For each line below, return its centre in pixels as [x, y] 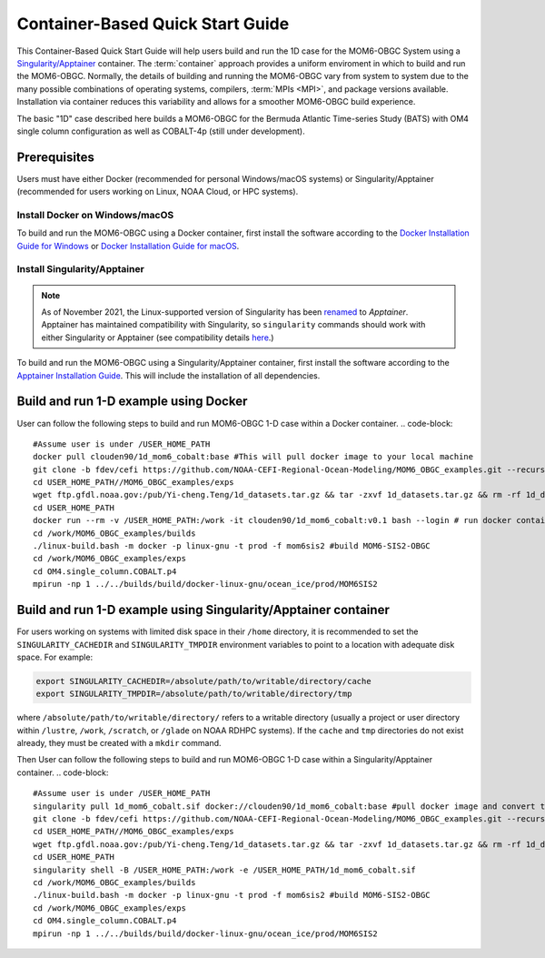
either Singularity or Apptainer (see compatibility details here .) [158, 338]
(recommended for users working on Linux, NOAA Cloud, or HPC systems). [158, 192]
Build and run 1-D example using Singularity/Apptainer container [203, 610]
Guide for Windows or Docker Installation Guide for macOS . [128, 246]
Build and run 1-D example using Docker [132, 402]
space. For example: [55, 657]
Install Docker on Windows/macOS [95, 215]
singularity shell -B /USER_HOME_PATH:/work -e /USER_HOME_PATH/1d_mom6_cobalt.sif [225, 870]
